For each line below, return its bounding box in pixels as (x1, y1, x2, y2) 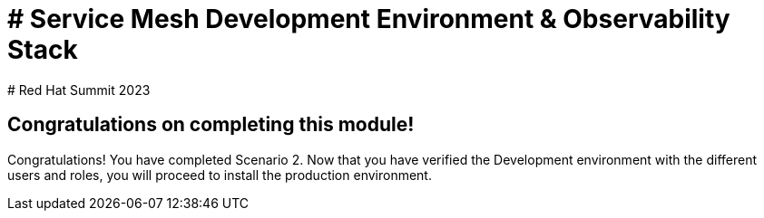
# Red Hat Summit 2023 (7, 81, 151, 98)
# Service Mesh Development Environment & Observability (7, 4, 730, 34)
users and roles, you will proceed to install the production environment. (7, 166, 432, 183)
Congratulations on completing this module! (7, 113, 415, 137)
